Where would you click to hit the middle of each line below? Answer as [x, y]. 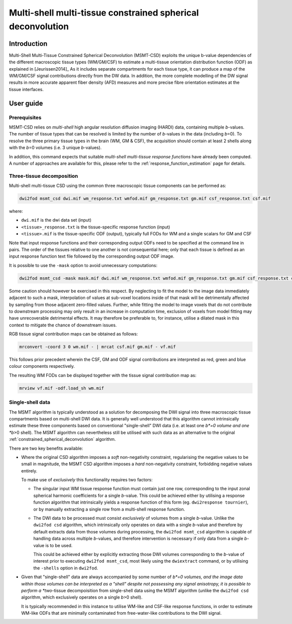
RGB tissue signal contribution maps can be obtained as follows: [73, 334]
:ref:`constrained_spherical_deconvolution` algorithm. [63, 439]
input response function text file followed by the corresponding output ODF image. [92, 256]
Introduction [28, 44]
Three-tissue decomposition [44, 176]
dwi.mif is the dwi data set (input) [56, 220]
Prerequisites [25, 117]
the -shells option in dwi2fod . [66, 568]
